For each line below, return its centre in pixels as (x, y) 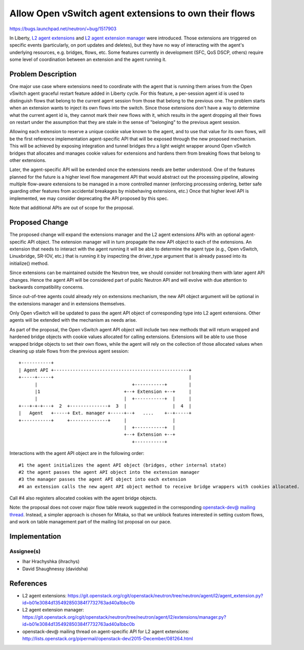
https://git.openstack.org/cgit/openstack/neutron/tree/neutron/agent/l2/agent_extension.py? (165, 595)
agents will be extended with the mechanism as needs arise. (73, 320)
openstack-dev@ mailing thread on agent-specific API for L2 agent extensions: (106, 631)
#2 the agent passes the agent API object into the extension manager (109, 472)
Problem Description (43, 74)
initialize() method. (29, 263)
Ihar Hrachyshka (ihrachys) (51, 561)
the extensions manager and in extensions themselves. (67, 303)
